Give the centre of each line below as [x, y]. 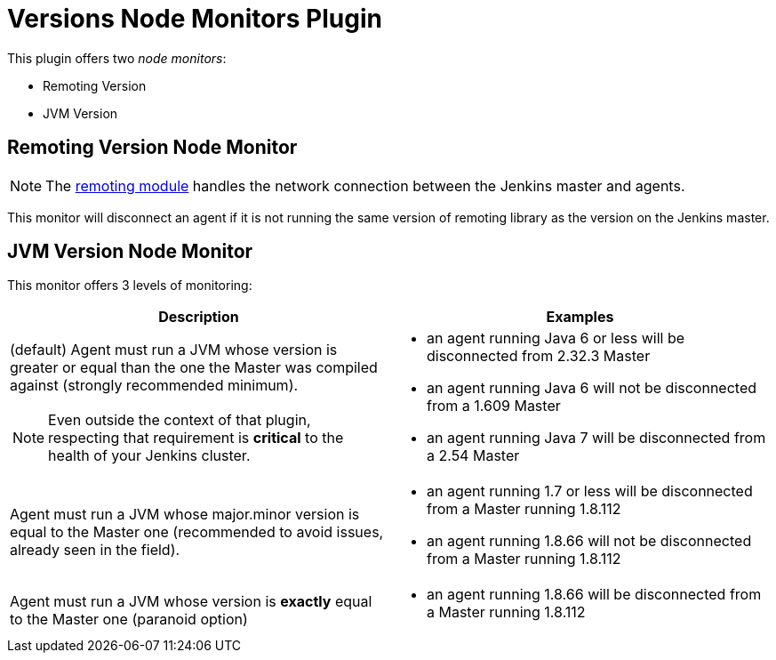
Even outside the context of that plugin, [180, 420]
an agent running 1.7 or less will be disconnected [590, 491]
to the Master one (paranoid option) [129, 620]
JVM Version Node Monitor [130, 252]
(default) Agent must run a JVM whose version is [174, 350]
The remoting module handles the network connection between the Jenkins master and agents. [365, 185]
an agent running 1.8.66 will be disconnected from [594, 595]
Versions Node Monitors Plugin [195, 19]
